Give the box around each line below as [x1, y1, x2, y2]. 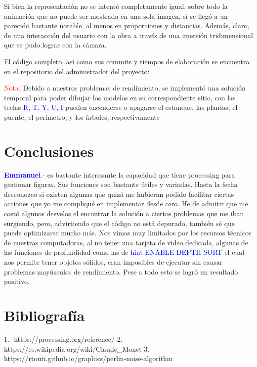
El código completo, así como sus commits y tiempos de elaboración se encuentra [4, 56, 250, 66]
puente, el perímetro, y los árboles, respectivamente [4, 111, 160, 122]
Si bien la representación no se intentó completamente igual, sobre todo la [4, 1, 228, 11]
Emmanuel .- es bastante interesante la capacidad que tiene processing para [4, 169, 235, 180]
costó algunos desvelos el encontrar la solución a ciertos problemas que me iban [4, 208, 244, 219]
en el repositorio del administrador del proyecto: [4, 66, 150, 76]
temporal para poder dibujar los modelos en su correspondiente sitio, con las [4, 92, 236, 102]
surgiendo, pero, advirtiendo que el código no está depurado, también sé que [4, 218, 235, 228]
